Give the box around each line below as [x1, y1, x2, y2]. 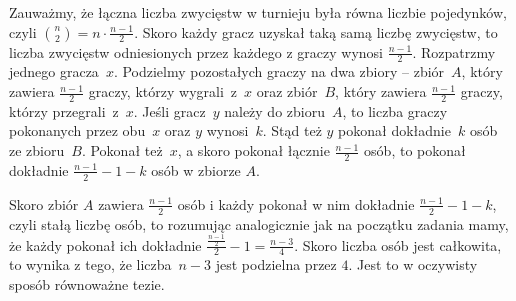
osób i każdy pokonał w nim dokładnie [177, 193, 415, 214]
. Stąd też [262, 120, 322, 141]
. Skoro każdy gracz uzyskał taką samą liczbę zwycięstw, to [134, 21, 498, 42]
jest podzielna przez [215, 254, 337, 275]
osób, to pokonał [364, 140, 466, 161]
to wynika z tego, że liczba [9, 254, 172, 275]
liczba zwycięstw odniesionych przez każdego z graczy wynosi [9, 41, 383, 62]
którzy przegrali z [9, 100, 119, 121]
